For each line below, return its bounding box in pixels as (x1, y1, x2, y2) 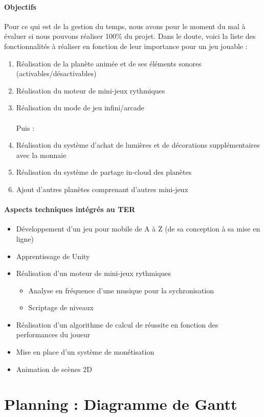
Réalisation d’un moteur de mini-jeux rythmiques (16, 268, 171, 279)
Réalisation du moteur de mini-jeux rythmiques (16, 85, 165, 96)
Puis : (16, 122, 35, 133)
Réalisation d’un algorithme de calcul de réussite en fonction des (16, 319, 218, 330)
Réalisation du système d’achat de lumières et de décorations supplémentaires (16, 140, 260, 150)
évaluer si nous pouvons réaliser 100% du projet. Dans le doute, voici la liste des (4, 31, 256, 41)
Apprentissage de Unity (16, 250, 90, 261)
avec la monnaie (16, 149, 67, 160)
